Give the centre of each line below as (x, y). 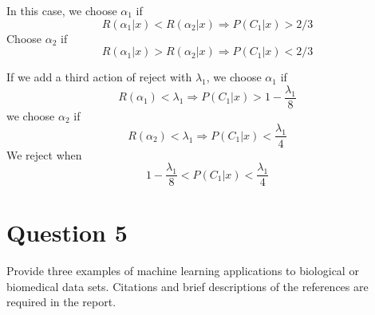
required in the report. (61, 302)
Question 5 (67, 232)
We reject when (44, 154)
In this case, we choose (62, 10)
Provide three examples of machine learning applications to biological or (183, 271)
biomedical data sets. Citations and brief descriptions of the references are (187, 286)
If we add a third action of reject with (99, 77)
